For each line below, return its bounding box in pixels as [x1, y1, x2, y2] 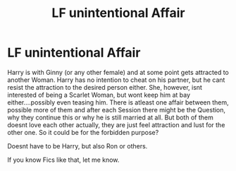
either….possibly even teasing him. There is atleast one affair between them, [7, 98, 229, 107]
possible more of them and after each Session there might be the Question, [7, 105, 226, 114]
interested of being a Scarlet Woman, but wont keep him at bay [7, 90, 191, 99]
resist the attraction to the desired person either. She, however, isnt [7, 83, 203, 91]
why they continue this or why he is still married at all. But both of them [7, 113, 213, 122]
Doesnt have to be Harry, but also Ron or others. [7, 141, 148, 150]
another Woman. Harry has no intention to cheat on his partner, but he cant [7, 76, 225, 84]
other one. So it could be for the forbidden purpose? [7, 128, 159, 136]
